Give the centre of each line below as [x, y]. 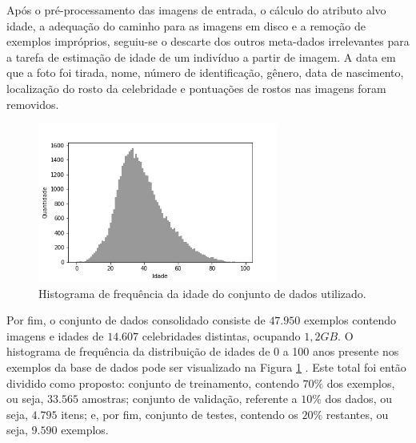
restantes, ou [357, 414]
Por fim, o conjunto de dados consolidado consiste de [136, 320]
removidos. [33, 104]
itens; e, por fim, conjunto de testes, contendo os [180, 414]
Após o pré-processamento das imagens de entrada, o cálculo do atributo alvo [196, 10]
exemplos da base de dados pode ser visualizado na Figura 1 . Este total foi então [206, 366]
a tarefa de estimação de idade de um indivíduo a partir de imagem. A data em [201, 56]
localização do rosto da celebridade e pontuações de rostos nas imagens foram [196, 88]
